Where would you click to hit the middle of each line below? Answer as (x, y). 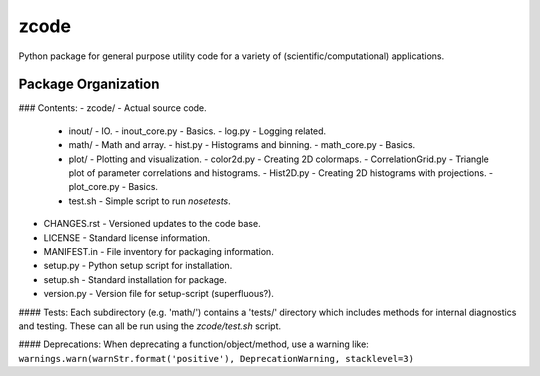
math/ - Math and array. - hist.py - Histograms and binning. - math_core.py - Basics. (242, 145)
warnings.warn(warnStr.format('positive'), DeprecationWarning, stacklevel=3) (216, 358)
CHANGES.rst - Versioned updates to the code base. (152, 224)
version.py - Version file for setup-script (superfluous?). (159, 294)
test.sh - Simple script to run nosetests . (150, 201)
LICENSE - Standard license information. (127, 237)
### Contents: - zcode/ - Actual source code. (112, 108)
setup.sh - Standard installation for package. (135, 279)
